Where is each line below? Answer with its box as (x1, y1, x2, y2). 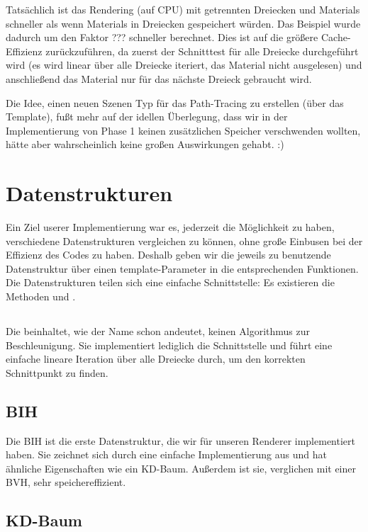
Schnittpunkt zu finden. (6, 365, 108, 380)
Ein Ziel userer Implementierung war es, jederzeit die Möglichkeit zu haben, (6, 220, 335, 234)
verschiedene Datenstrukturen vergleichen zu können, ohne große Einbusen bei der (6, 233, 363, 248)
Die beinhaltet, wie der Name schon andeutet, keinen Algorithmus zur (6, 324, 311, 339)
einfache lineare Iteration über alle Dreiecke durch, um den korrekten (6, 351, 306, 366)
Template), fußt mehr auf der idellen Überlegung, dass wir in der (6, 109, 288, 124)
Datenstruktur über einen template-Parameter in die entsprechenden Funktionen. (6, 261, 359, 276)
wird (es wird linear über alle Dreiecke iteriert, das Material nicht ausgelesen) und (6, 57, 362, 72)
